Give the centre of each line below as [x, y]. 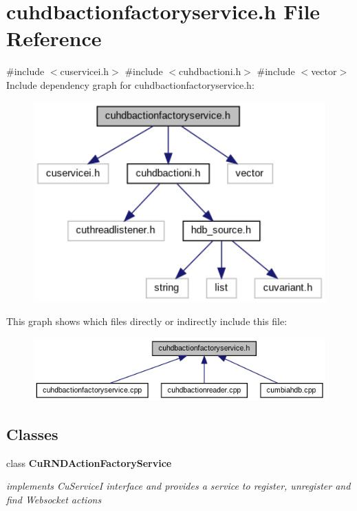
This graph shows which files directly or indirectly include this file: [147, 321]
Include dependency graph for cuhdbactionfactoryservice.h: [130, 84]
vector [324, 71]
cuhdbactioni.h [210, 71]
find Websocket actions [54, 500]
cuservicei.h [85, 71]
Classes [32, 434]
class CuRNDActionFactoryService [89, 462]
